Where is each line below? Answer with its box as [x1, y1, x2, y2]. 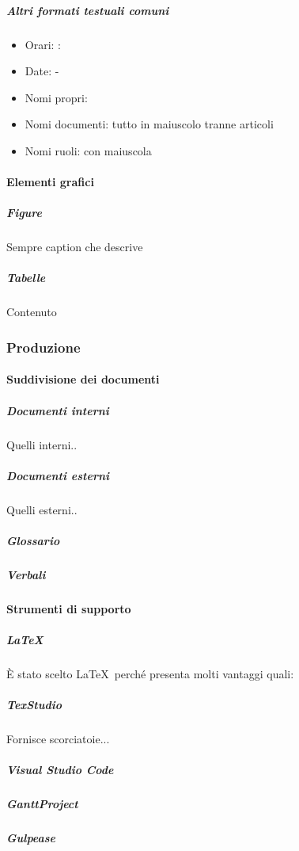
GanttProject [6, 796, 78, 812]
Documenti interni [6, 402, 109, 418]
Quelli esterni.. [6, 501, 78, 517]
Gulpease [6, 830, 55, 846]
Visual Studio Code [6, 761, 114, 778]
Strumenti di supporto [6, 600, 131, 616]
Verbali [6, 566, 46, 582]
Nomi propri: [25, 89, 88, 105]
